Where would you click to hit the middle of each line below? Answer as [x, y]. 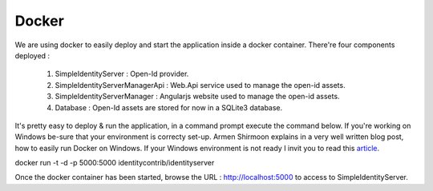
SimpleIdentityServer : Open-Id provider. [122, 74]
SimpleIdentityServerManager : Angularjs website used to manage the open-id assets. [197, 97]
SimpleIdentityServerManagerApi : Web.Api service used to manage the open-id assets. [200, 85]
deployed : [32, 55]
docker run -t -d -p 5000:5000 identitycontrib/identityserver [115, 163]
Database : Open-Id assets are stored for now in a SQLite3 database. [169, 107]
